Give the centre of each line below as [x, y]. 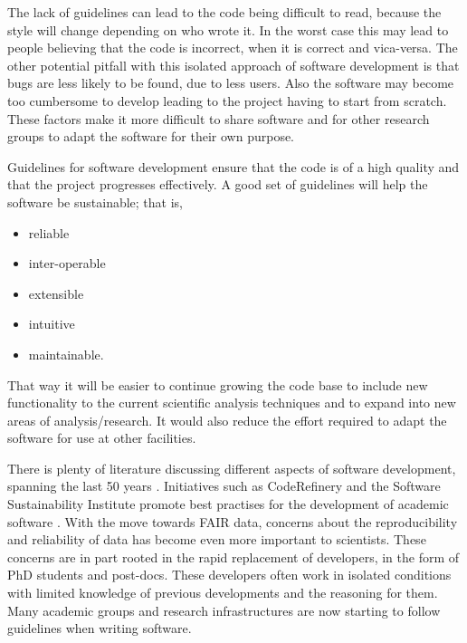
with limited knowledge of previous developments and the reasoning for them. [223, 593]
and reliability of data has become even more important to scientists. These [217, 539]
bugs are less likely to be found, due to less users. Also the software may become [231, 83]
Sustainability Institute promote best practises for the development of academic [228, 504]
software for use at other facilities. [102, 438]
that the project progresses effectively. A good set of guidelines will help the [218, 184]
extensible [56, 293]
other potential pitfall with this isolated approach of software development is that [233, 65]
